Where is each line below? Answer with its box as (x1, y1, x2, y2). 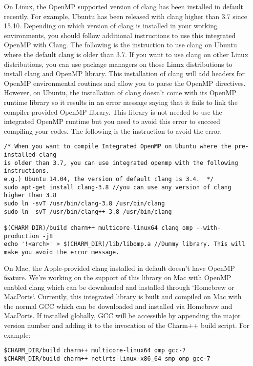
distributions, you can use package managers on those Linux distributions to (4, 59, 232, 69)
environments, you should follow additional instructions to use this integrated (4, 30, 236, 40)
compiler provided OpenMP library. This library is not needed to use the (4, 106, 222, 117)
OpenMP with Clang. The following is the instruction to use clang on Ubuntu (4, 40, 237, 50)
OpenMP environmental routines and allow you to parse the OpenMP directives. (4, 78, 246, 88)
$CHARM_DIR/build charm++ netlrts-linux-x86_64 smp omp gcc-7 (4, 355, 211, 362)
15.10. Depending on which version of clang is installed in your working (4, 20, 217, 31)
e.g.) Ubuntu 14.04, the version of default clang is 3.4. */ (4, 175, 214, 183)
